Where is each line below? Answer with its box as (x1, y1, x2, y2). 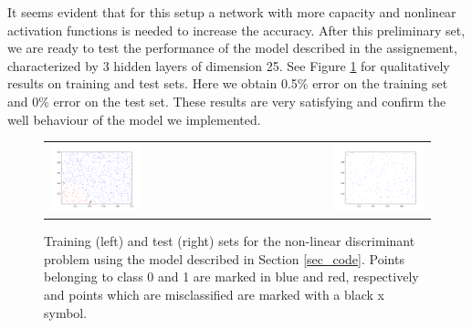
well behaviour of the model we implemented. (7, 109, 261, 128)
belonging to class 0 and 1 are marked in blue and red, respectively (44, 267, 419, 286)
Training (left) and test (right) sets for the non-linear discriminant (44, 231, 415, 251)
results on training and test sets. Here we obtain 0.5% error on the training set (7, 74, 448, 93)
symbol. (44, 302, 88, 322)
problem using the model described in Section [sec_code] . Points (44, 249, 404, 268)
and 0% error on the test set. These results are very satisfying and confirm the (7, 91, 446, 110)
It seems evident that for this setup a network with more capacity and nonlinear (7, 3, 456, 21)
